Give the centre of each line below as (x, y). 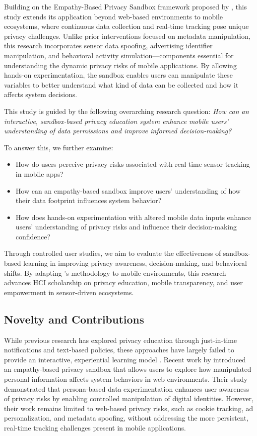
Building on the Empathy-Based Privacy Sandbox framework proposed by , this (126, 6)
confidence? (33, 236)
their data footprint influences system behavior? (89, 200)
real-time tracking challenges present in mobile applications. (95, 427)
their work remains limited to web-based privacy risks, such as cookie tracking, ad (128, 408)
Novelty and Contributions (74, 319)
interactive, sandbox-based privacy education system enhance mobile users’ (116, 121)
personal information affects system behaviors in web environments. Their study (126, 379)
